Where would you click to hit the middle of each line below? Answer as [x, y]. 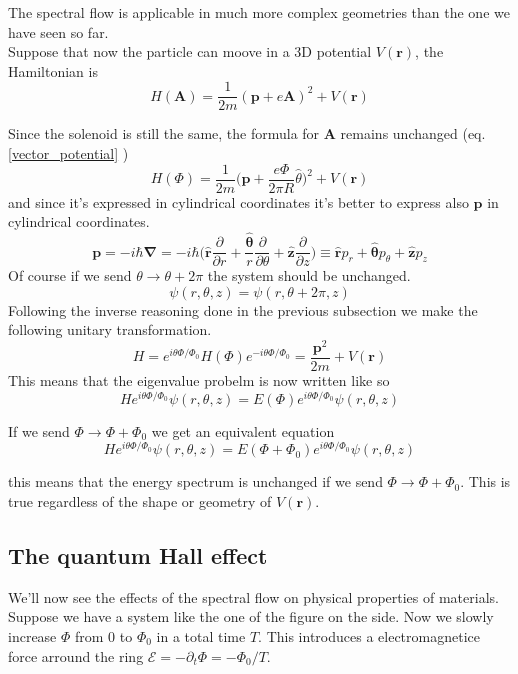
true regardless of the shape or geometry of [140, 501]
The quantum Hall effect [138, 555]
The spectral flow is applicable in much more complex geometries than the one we [259, 12]
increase [32, 636]
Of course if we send [70, 275]
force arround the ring [76, 655]
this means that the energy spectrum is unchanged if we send [195, 481]
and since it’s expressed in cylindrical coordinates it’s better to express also [238, 201]
